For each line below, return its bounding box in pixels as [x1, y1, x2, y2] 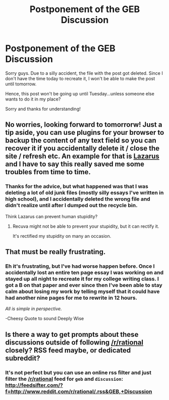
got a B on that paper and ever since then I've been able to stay [5, 281, 162, 288]
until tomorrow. [5, 81, 37, 87]
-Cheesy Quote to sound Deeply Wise [5, 316, 84, 322]
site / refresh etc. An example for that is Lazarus [5, 152, 160, 161]
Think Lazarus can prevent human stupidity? [5, 213, 98, 219]
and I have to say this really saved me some [5, 160, 145, 169]
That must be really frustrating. [5, 247, 106, 256]
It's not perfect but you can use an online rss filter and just [5, 369, 151, 376]
